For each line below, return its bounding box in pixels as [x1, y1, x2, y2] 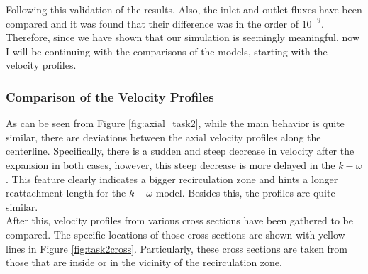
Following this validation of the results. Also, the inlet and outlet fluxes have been [6, 2, 362, 16]
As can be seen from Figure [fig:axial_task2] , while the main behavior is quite [6, 116, 345, 131]
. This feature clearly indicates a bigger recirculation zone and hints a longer [6, 171, 338, 186]
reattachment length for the [6, 185, 126, 200]
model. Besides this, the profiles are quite [155, 185, 335, 200]
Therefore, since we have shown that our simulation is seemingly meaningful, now [6, 30, 360, 45]
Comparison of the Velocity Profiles [6, 87, 214, 105]
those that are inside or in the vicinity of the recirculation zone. [6, 255, 282, 270]
